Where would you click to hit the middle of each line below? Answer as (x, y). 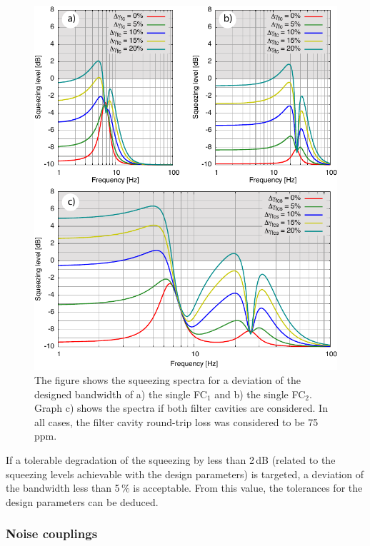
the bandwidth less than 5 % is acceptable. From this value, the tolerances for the (184, 488)
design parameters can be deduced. (82, 501)
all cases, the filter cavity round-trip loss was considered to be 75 (176, 421)
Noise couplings (52, 534)
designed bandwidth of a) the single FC (121, 394)
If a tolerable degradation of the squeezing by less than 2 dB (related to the (171, 460)
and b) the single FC (260, 394)
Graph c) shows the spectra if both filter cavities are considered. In (181, 408)
